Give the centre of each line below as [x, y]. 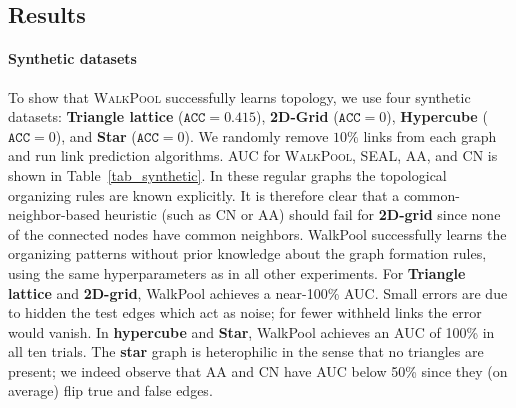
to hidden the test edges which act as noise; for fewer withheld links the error [245, 312]
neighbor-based [54, 214]
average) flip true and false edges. [110, 390]
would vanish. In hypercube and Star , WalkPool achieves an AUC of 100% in [251, 331]
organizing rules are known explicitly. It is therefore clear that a [204, 194]
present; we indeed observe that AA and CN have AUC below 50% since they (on [258, 370]
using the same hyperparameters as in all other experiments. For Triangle [237, 272]
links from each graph [430, 135]
